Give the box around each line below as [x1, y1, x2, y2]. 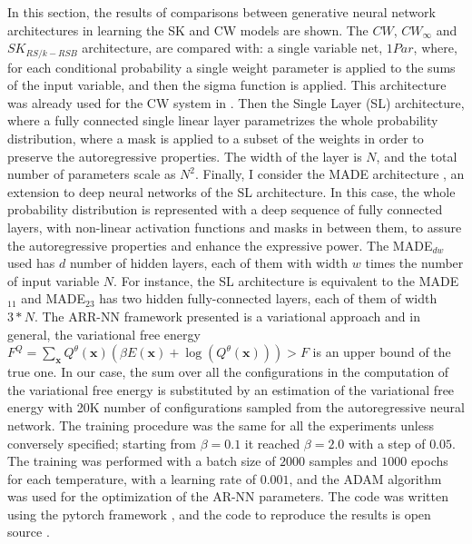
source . [7, 522, 50, 541]
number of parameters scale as [7, 164, 176, 183]
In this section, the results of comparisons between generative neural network [7, 3, 436, 21]
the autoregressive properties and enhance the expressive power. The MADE [7, 235, 433, 254]
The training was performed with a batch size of [7, 451, 276, 470]
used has [7, 253, 55, 272]
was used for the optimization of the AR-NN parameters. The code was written [7, 487, 448, 506]
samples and [309, 451, 378, 470]
